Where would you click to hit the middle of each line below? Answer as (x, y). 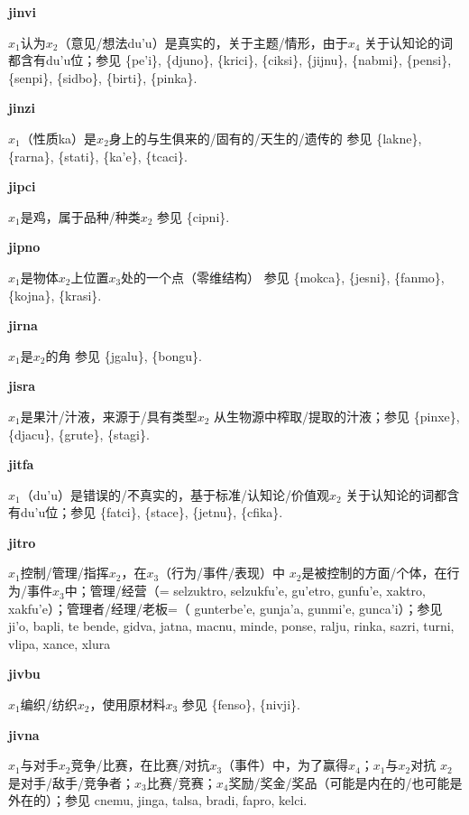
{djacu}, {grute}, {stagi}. (79, 434)
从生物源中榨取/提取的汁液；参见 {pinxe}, (337, 416)
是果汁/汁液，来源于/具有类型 (109, 416)
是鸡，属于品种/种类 (80, 216)
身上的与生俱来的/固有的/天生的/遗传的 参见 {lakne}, (265, 138)
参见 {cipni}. (193, 216)
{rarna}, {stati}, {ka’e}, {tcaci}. (98, 156)
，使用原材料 (128, 704)
